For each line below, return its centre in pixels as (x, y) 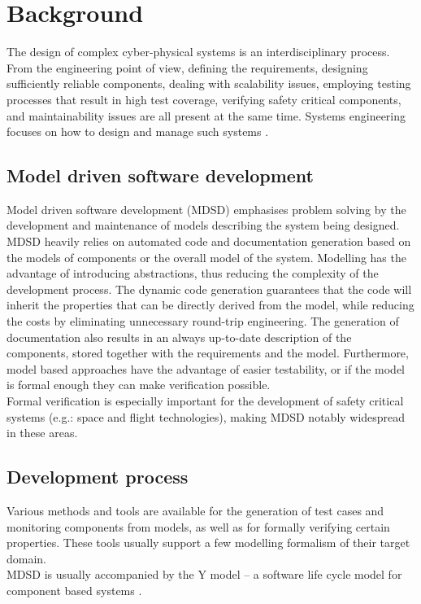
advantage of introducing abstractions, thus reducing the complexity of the (193, 273)
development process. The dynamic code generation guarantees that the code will (209, 289)
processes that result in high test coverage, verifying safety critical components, (204, 99)
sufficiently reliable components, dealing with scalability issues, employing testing (209, 83)
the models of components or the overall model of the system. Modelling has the (206, 257)
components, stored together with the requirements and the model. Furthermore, (208, 353)
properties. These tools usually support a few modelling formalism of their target (208, 543)
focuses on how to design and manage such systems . (138, 131)
